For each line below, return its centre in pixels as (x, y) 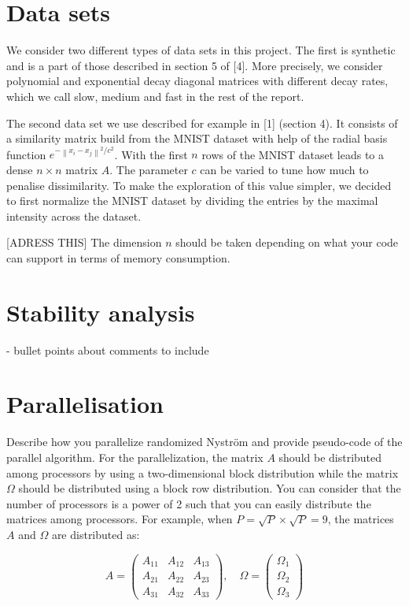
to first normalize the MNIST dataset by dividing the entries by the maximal (192, 201)
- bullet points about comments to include (108, 349)
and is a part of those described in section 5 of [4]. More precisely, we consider (195, 65)
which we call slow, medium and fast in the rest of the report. (155, 96)
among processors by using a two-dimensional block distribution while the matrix (203, 472)
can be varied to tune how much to (284, 169)
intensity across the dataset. (74, 216)
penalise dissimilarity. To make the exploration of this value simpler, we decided (199, 185)
